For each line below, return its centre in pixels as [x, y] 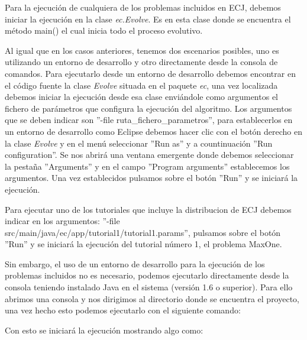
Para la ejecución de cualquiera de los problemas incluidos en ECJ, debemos [143, 7]
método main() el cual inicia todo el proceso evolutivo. [104, 30]
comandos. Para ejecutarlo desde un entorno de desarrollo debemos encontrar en [150, 73]
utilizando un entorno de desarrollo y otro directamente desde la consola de [141, 62]
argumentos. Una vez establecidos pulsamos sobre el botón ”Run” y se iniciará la [151, 178]
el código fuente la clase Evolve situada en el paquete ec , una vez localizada [141, 85]
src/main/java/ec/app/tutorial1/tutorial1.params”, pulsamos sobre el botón [143, 232]
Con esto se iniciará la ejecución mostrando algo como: [104, 330]
